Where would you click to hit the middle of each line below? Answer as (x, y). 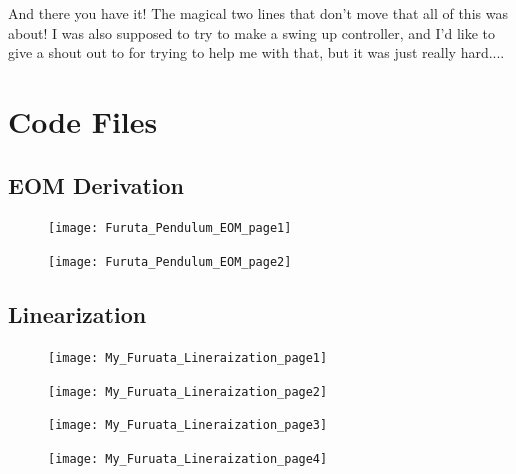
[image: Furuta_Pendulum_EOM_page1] (170, 228)
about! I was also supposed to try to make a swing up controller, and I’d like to (251, 32)
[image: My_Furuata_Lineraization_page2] (188, 391)
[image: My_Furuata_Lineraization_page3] (188, 425)
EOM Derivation (96, 184)
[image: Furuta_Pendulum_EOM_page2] (170, 262)
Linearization (77, 314)
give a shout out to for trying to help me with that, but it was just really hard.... (256, 52)
